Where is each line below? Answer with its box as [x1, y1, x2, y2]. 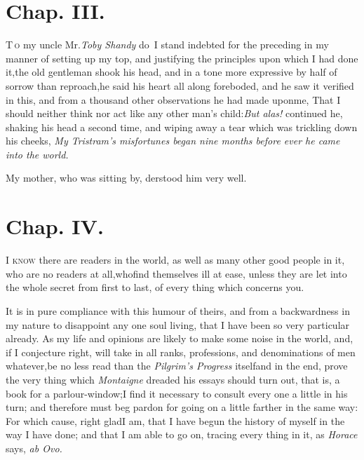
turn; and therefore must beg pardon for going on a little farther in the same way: [6, 400, 358, 414]
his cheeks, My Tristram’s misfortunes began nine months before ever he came [6, 133, 340, 148]
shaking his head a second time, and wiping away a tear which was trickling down [6, 119, 358, 134]
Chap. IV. [6, 212, 104, 241]
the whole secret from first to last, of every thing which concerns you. [6, 280, 304, 295]
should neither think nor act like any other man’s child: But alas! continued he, [6, 106, 343, 121]
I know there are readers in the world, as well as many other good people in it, [6, 252, 345, 267]
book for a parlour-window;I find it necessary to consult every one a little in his [6, 386, 348, 400]
